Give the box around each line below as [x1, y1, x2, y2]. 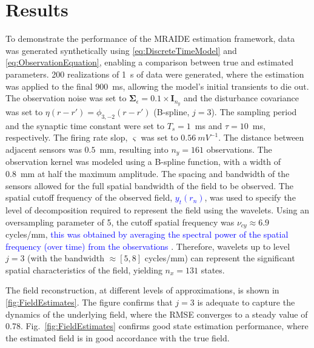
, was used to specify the [204, 191, 296, 204]
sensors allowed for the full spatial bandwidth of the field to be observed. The [5, 179, 293, 192]
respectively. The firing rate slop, [5, 131, 128, 144]
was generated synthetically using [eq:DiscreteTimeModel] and [5, 44, 237, 56]
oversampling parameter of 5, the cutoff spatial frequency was [5, 215, 235, 228]
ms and [195, 119, 222, 132]
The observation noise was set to [5, 92, 127, 104]
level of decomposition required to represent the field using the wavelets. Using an [5, 203, 310, 216]
